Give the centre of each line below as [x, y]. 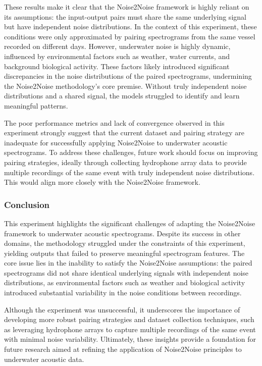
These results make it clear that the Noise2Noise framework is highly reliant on [127, 7]
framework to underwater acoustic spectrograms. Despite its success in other [122, 233]
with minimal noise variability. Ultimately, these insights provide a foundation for [130, 339]
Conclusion [27, 204]
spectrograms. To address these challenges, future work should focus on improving [131, 152]
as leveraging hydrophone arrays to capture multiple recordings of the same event [130, 329]
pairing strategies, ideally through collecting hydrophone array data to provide [125, 162]
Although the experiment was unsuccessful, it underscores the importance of [122, 309]
